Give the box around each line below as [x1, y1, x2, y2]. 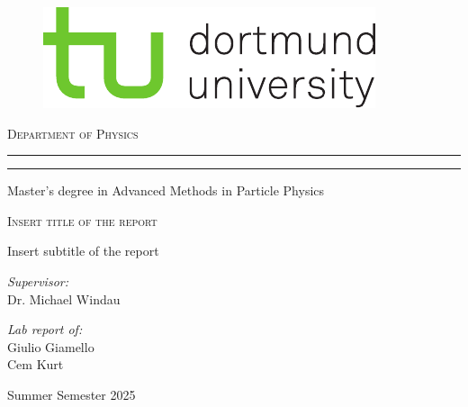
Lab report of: [7, 320, 83, 339]
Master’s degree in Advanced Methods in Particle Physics [7, 181, 325, 200]
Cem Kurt [7, 355, 64, 374]
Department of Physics [7, 123, 139, 142]
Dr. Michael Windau [7, 289, 121, 308]
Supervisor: [7, 271, 68, 290]
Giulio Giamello [7, 337, 94, 356]
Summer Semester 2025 [7, 384, 136, 403]
